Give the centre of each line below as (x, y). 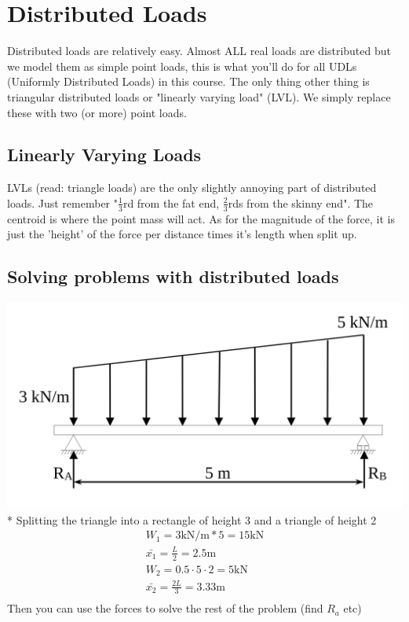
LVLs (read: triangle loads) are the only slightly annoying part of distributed (192, 188)
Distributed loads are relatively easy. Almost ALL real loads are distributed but (199, 51)
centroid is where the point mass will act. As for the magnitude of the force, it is (201, 218)
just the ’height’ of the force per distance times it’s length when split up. (182, 234)
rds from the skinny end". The (301, 202)
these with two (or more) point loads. (97, 112)
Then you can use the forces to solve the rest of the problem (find (165, 608)
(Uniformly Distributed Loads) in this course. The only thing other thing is (188, 81)
